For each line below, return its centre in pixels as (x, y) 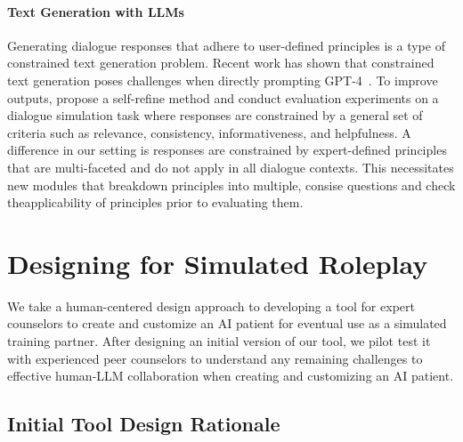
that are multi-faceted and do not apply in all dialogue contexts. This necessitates (231, 167)
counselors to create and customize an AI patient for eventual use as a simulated (227, 323)
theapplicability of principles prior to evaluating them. (155, 202)
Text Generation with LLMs (96, 11)
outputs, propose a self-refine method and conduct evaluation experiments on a (223, 97)
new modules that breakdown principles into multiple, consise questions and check (231, 185)
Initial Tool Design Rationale (144, 424)
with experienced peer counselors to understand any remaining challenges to (215, 358)
